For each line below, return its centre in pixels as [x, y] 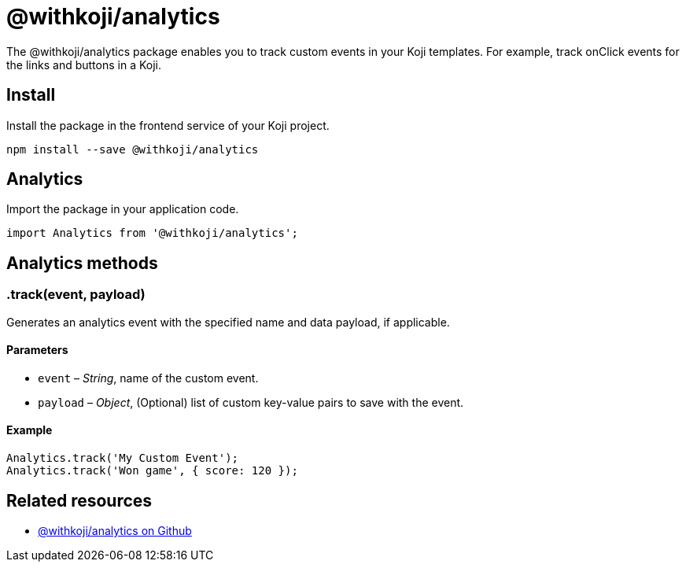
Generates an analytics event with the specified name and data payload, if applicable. [228, 322]
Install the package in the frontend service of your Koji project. [168, 125]
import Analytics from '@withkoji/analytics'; [152, 233]
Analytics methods [82, 263]
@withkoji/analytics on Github [115, 530]
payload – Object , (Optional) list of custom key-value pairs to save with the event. [251, 402]
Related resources [79, 500]
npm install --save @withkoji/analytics [133, 149]
